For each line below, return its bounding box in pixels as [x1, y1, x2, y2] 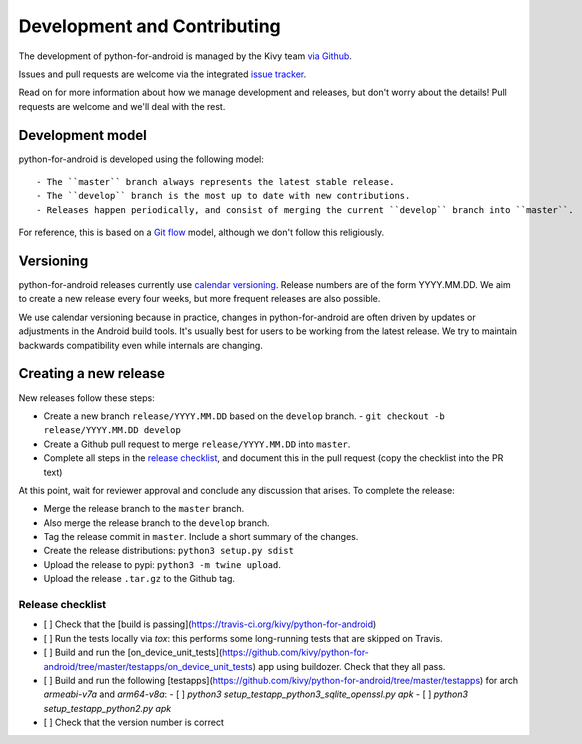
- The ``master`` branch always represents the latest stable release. [36, 176, 395, 188]
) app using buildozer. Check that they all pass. [252, 660, 446, 672]
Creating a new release [18, 365, 165, 382]
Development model [18, 126, 147, 144]
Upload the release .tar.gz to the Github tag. [43, 573, 235, 585]
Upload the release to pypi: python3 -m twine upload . [43, 558, 282, 570]
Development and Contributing [18, 15, 282, 37]
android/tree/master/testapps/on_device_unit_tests [43, 660, 254, 672]
